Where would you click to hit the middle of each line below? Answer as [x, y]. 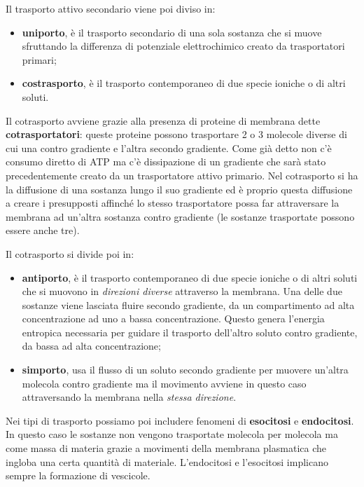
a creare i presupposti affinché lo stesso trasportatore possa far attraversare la [173, 203]
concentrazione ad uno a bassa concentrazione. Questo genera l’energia [173, 318]
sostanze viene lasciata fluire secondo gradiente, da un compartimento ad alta [188, 304]
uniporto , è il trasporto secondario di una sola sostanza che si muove [172, 32]
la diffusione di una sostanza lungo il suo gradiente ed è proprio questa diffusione [179, 189]
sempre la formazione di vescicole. [78, 475]
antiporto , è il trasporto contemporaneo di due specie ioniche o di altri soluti [190, 277]
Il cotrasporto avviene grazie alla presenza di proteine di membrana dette [163, 120]
